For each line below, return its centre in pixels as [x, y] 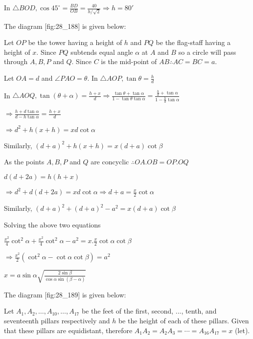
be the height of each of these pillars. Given [184, 321]
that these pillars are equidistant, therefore [68, 330]
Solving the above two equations [52, 224]
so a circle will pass [207, 52]
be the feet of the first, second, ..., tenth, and [149, 311]
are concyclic [110, 162]
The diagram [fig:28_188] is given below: [65, 26]
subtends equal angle [102, 52]
